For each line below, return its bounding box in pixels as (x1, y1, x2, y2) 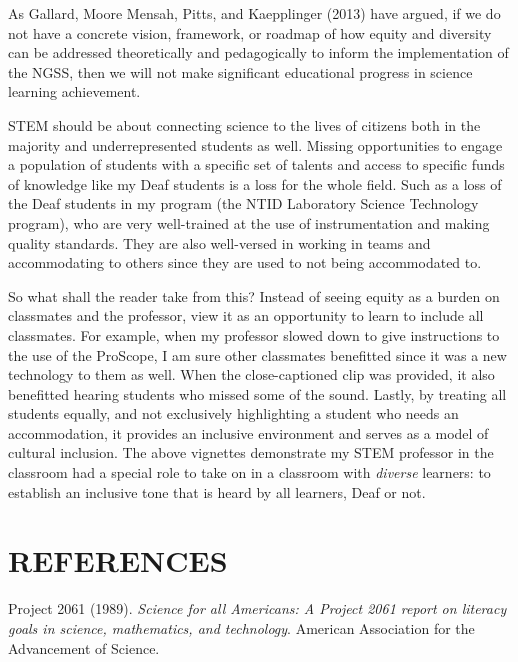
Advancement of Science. (8, 637, 160, 658)
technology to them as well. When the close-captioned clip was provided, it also (8, 364, 495, 385)
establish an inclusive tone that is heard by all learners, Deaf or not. (8, 481, 426, 502)
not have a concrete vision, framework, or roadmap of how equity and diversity (8, 22, 492, 43)
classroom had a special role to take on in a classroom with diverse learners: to (8, 462, 491, 483)
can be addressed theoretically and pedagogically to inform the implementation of (8, 42, 509, 63)
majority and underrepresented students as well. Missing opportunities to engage (8, 134, 503, 155)
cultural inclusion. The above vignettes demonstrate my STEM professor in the (8, 442, 494, 463)
